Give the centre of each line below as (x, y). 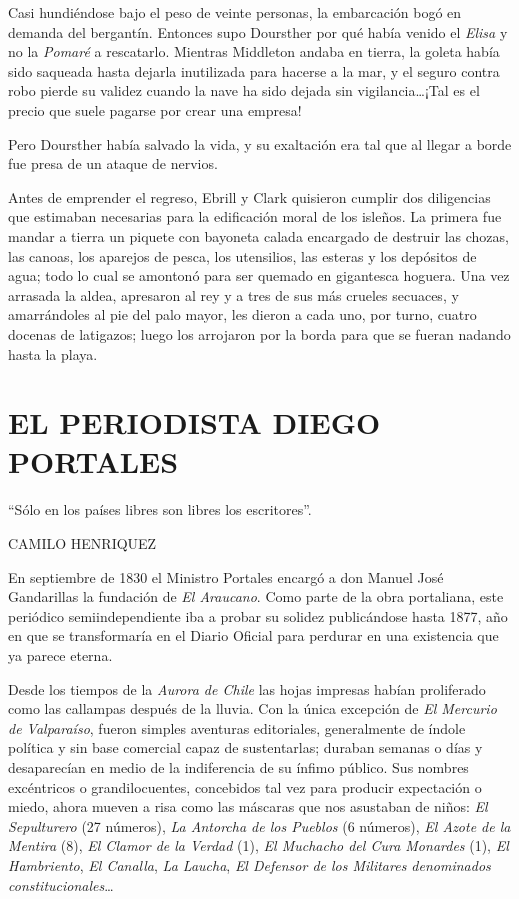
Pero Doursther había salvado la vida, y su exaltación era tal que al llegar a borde (260, 143)
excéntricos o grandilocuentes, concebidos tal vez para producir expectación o (245, 786)
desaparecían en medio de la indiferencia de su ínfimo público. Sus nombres (238, 766)
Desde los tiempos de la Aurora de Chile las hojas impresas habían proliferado (247, 688)
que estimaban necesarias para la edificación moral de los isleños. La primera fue (255, 216)
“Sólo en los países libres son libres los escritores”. (160, 509)
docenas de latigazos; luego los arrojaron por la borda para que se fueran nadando (259, 333)
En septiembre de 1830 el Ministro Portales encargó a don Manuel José (226, 576)
